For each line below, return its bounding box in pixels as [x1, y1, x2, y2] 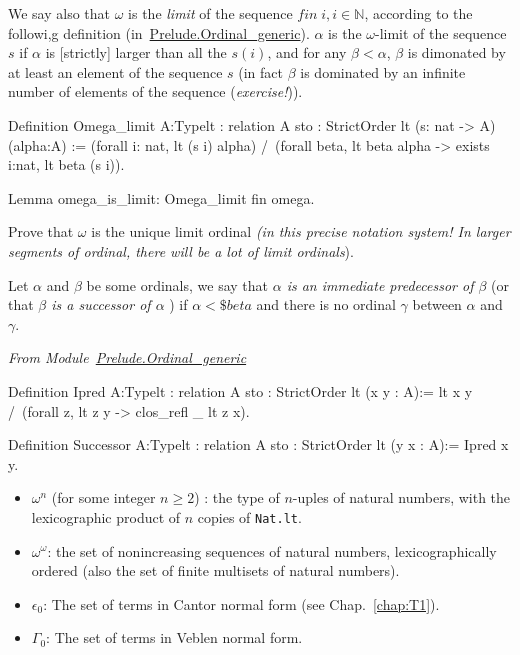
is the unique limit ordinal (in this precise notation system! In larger [91, 221, 511, 242]
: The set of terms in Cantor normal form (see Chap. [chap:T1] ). [43, 593, 440, 614]
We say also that [8, 3, 111, 23]
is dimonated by [407, 42, 506, 63]
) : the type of [194, 487, 280, 508]
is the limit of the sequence [128, 3, 293, 23]
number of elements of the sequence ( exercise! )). [8, 81, 303, 102]
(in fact [238, 61, 284, 82]
